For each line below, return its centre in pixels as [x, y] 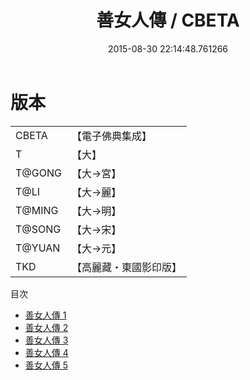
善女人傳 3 [46, 340]
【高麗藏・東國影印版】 [126, 267]
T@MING [37, 210]
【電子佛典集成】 [111, 136]
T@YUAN [38, 248]
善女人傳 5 [46, 365]
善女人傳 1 [45, 315]
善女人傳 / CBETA [168, 20]
